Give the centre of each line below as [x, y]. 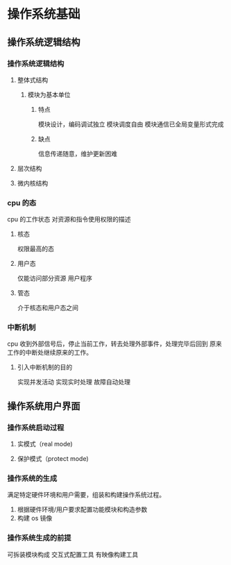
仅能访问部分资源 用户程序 [54, 278]
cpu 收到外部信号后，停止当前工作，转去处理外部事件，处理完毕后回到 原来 [114, 344]
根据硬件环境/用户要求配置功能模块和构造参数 [82, 509]
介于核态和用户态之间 [48, 308]
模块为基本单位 [49, 94]
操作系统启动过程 [36, 428]
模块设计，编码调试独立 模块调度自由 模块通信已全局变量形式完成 [131, 124]
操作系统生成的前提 [39, 538]
